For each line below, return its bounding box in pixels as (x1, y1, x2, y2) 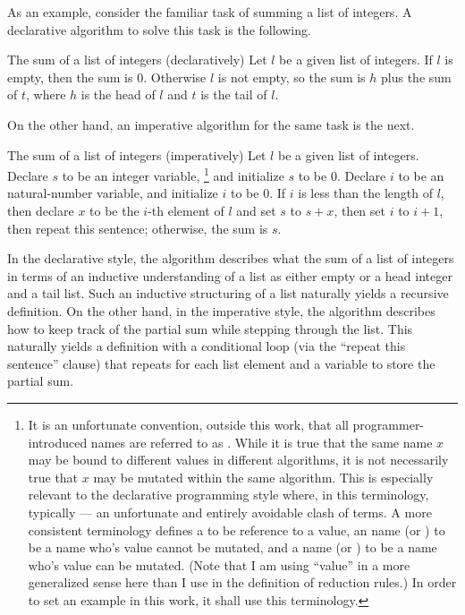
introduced (28, 432, 88, 451)
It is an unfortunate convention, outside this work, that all (28, 414, 349, 433)
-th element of (148, 201, 224, 219)
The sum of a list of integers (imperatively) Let (7, 145, 266, 164)
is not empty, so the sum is (217, 67, 366, 86)
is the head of (80, 85, 156, 104)
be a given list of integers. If (279, 50, 433, 69)
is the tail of (200, 85, 267, 104)
